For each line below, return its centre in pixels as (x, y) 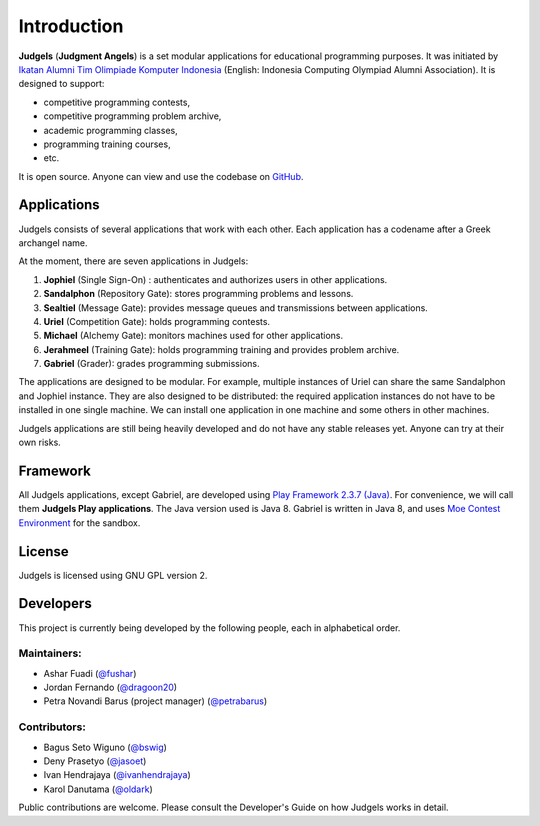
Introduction (71, 26)
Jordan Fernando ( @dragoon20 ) (110, 687)
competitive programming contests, (116, 102)
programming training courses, (107, 144)
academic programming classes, (111, 130)
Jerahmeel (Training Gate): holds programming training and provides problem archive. (221, 349)
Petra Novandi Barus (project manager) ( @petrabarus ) (155, 701)
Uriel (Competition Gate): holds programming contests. (156, 321)
